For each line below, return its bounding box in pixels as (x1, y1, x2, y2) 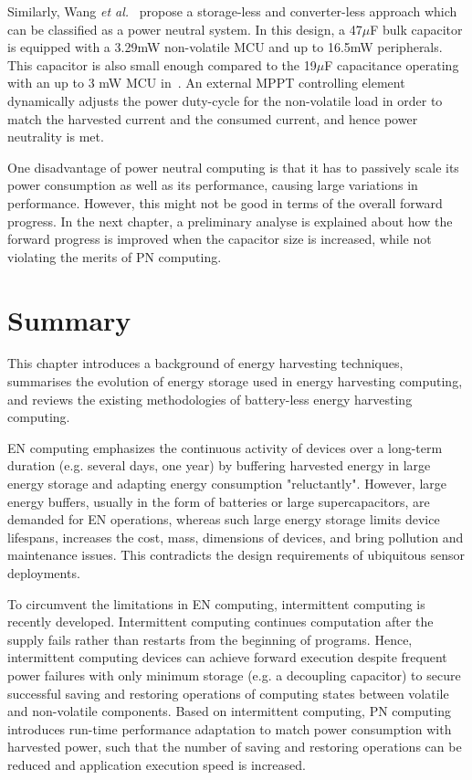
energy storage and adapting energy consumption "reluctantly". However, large (7, 474, 447, 492)
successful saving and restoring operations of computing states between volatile (7, 683, 449, 702)
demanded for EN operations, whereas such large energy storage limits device (7, 510, 440, 529)
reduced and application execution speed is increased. (7, 754, 306, 774)
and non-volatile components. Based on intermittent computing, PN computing (7, 701, 451, 721)
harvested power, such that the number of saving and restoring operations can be (7, 737, 462, 756)
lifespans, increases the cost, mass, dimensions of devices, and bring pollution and (7, 527, 464, 546)
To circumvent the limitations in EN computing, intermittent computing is (7, 594, 425, 613)
